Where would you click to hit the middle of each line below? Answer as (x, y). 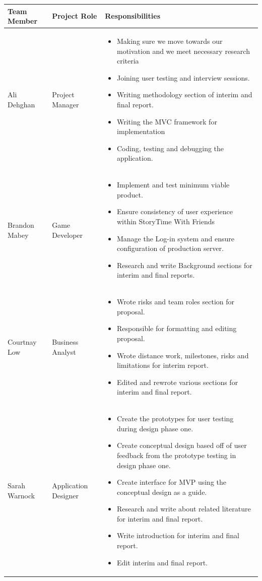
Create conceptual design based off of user (182, 445)
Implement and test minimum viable (173, 185)
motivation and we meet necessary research (183, 51)
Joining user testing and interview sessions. (183, 77)
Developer (68, 235)
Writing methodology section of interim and (184, 94)
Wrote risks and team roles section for (175, 302)
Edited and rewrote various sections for (177, 382)
